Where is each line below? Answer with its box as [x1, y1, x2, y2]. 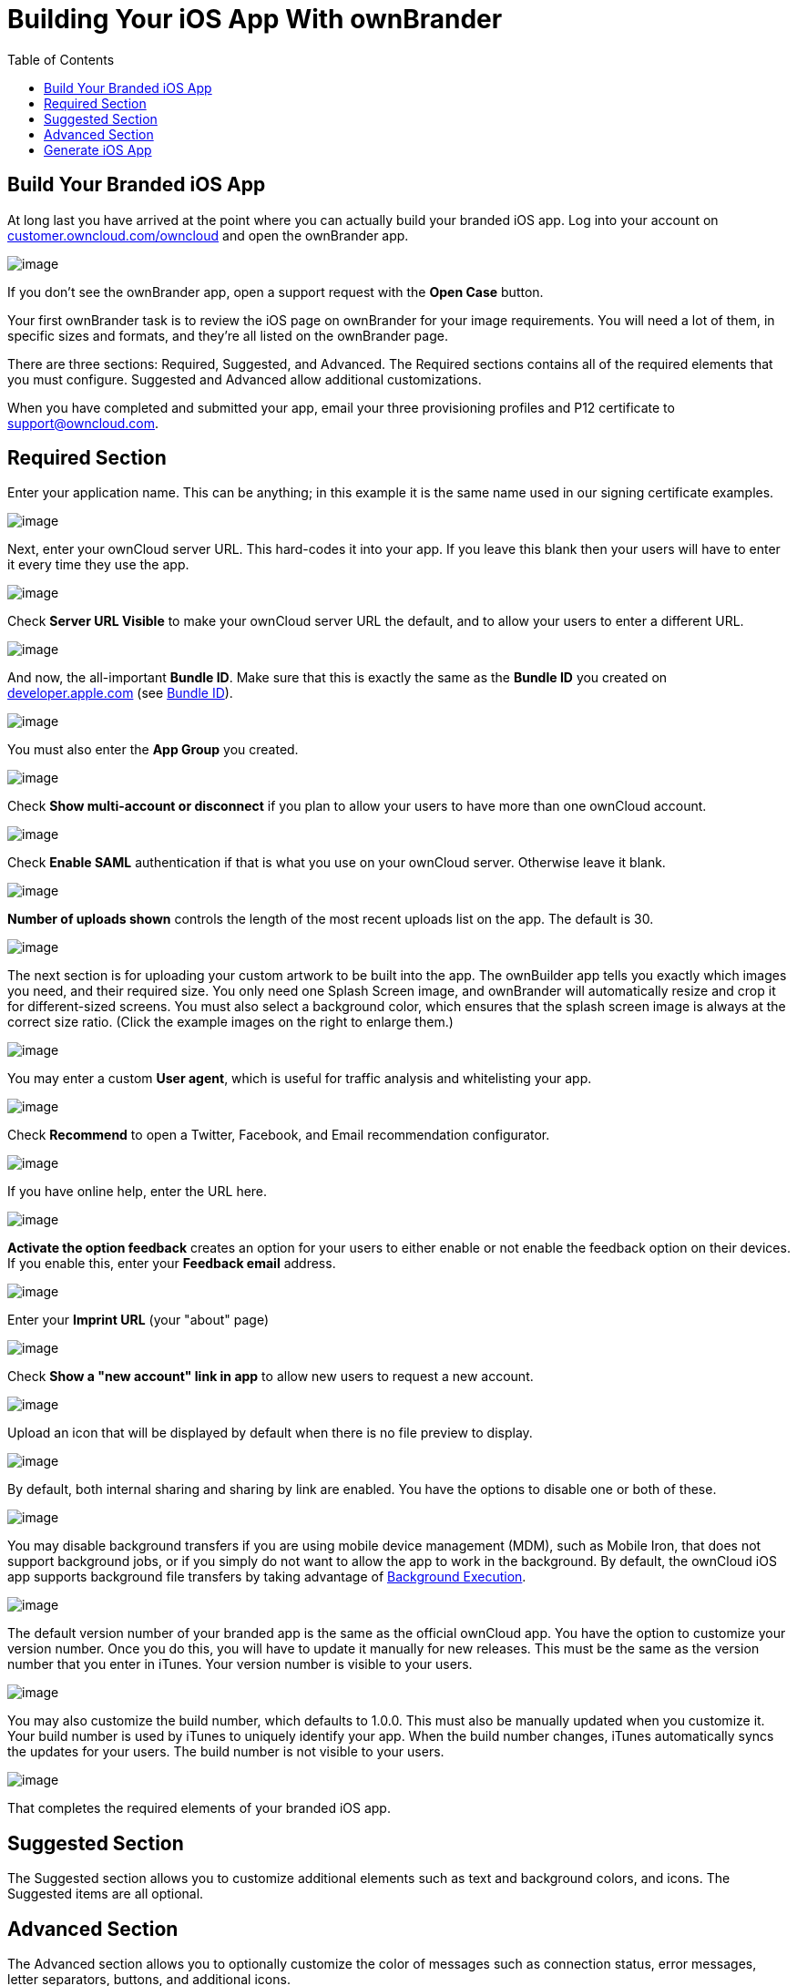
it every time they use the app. [7, 557, 189, 573]
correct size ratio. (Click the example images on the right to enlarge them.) [7, 1014, 454, 1030]
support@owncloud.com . [7, 415, 159, 431]
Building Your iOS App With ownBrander [7, 4, 503, 35]
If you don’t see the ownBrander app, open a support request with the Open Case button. [7, 283, 544, 300]
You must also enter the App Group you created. [7, 742, 299, 758]
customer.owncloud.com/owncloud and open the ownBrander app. [7, 227, 409, 243]
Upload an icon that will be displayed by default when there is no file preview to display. [7, 1425, 533, 1441]
